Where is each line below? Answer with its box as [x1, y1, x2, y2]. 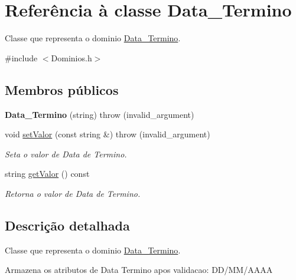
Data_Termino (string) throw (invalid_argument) [5, 108, 194, 120]
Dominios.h [51, 51, 92, 64]
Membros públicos [5, 80, 119, 98]
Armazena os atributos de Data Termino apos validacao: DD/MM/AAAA [5, 263, 273, 276]
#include [5, 51, 38, 64]
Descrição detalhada [5, 216, 130, 234]
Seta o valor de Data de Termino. [5, 147, 127, 160]
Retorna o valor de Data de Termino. [5, 187, 141, 199]
